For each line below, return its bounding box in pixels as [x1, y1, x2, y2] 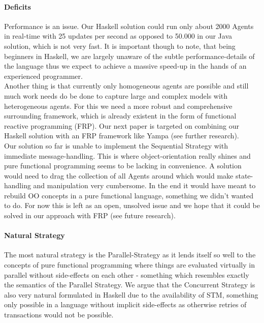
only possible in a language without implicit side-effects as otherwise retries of [4, 299, 247, 310]
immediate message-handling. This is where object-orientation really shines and [4, 150, 251, 161]
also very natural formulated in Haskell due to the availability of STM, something [4, 289, 258, 300]
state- [235, 170, 253, 181]
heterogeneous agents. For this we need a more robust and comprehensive [4, 100, 233, 111]
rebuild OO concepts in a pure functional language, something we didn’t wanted [4, 190, 254, 200]
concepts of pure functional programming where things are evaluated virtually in [4, 259, 255, 270]
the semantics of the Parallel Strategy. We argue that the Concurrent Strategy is [4, 279, 255, 290]
